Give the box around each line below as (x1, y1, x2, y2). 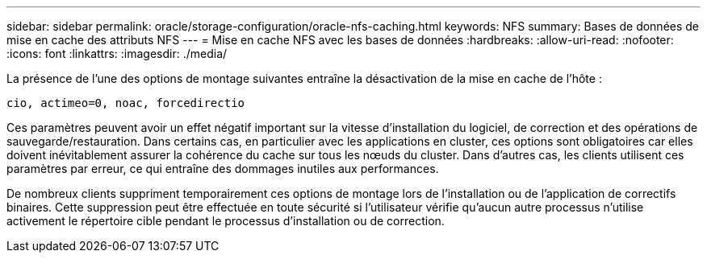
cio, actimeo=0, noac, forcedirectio (6, 97, 245, 109)
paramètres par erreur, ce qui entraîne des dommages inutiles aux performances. (6, 162, 439, 175)
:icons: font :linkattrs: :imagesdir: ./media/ (6, 47, 228, 60)
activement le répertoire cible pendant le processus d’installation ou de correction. (6, 214, 445, 228)
